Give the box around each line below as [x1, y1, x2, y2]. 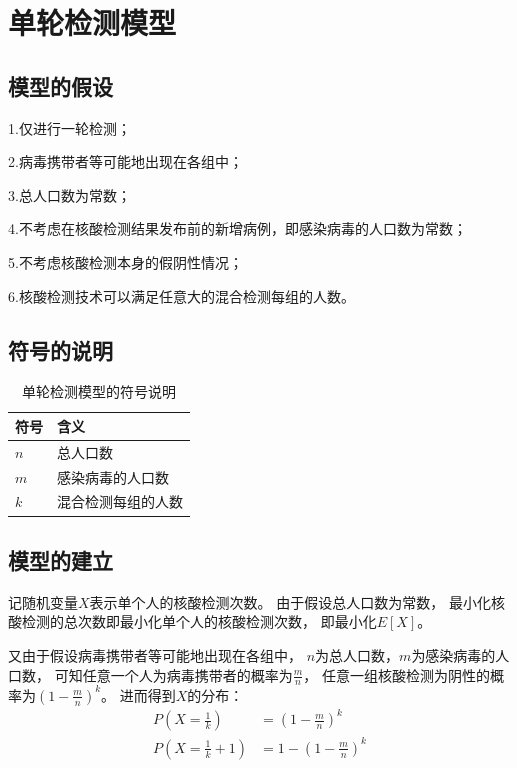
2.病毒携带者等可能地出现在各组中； [8, 151, 243, 172]
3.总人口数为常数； [8, 184, 131, 205]
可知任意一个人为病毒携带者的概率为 [54, 664, 293, 685]
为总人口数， [315, 644, 400, 665]
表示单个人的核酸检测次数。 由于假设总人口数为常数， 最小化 [89, 591, 491, 612]
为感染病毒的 [411, 644, 496, 665]
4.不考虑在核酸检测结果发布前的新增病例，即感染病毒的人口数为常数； [8, 218, 467, 239]
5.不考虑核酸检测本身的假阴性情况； [8, 251, 243, 272]
